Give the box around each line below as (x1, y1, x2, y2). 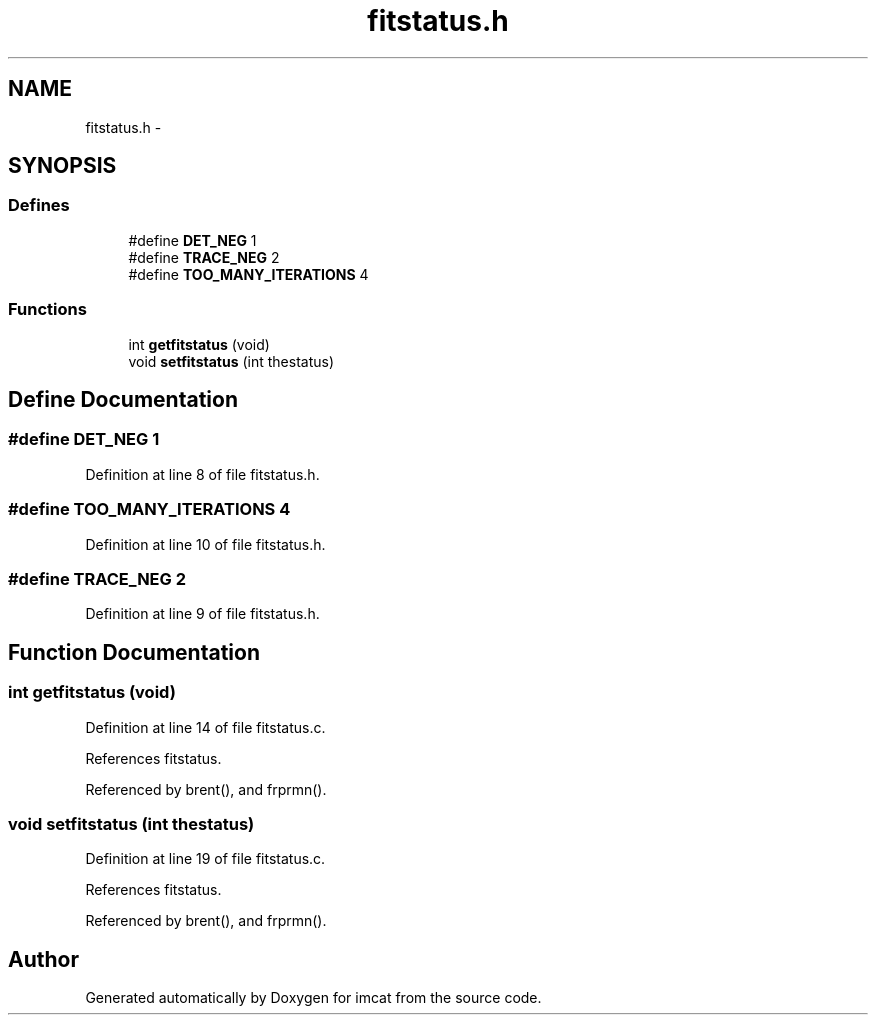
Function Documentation (8, 639, 260, 665)
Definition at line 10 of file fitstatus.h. (85, 535, 326, 553)
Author (8, 946, 79, 972)
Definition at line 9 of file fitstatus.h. (85, 605, 320, 623)
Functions (8, 299, 87, 320)
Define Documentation (8, 386, 238, 412)
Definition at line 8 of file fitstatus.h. (85, 465, 320, 483)
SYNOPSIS (8, 153, 117, 179)
